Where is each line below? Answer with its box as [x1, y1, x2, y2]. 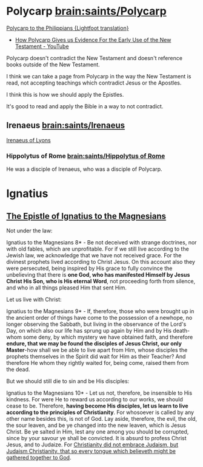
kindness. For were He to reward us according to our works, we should [6, 396, 184, 403]
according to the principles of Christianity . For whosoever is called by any [6, 409, 195, 416]
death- [172, 327, 190, 334]
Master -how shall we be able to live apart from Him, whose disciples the [6, 347, 188, 354]
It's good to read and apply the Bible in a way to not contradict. [6, 102, 164, 110]
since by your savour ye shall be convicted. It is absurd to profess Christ [6, 435, 187, 442]
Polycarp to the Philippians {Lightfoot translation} [6, 24, 129, 32]
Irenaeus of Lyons [6, 136, 51, 144]
